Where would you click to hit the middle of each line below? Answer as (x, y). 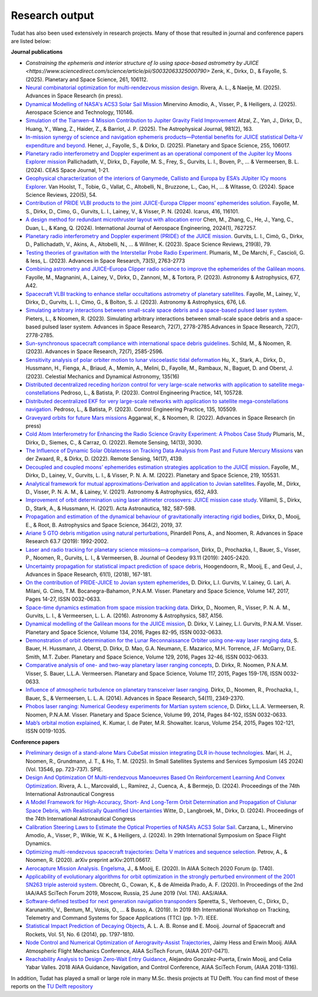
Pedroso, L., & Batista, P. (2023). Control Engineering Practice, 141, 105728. (152, 393)
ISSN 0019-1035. (46, 731)
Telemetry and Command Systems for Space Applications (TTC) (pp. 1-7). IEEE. (122, 917)
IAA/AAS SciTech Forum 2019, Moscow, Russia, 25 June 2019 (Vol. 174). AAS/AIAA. (127, 893)
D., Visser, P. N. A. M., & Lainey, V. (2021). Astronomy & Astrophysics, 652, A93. (122, 492)
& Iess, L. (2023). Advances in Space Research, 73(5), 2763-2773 (105, 261)
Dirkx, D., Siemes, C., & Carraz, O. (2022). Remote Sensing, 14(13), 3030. (114, 442)
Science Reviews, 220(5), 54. (61, 195)
